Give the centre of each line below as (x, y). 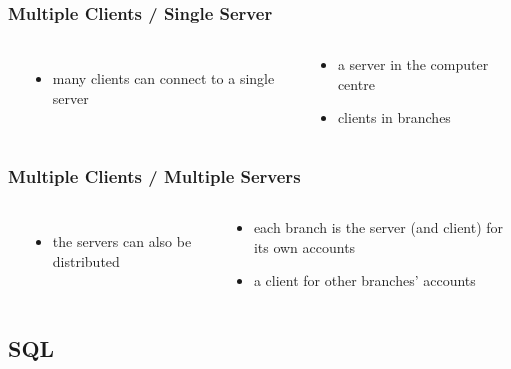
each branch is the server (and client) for (378, 227)
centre (356, 83)
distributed (86, 260)
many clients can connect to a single (163, 78)
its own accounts (304, 246)
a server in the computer (413, 64)
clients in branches (394, 117)
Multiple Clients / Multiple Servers (154, 175)
